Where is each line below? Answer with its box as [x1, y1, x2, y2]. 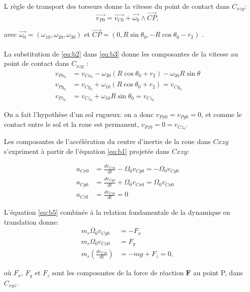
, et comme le [201, 109, 242, 119]
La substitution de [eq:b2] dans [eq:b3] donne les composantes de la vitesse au [4, 48, 238, 58]
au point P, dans [193, 267, 243, 278]
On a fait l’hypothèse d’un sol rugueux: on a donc [4, 109, 154, 119]
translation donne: [4, 216, 59, 227]
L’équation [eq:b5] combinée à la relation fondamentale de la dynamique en [4, 207, 230, 217]
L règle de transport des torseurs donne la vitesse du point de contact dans [4, 1, 230, 11]
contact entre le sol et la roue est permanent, [4, 119, 139, 129]
